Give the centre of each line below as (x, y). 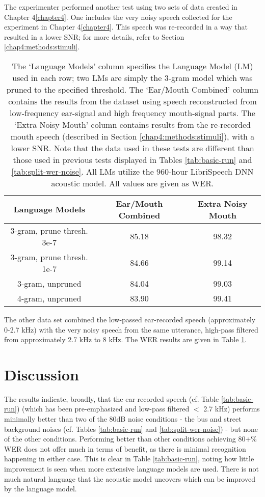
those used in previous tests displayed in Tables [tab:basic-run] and (132, 159)
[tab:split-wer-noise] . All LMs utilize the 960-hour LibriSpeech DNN (132, 171)
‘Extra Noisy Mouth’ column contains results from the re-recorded (132, 124)
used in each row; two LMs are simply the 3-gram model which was (132, 77)
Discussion (42, 374)
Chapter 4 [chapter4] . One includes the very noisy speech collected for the (118, 17)
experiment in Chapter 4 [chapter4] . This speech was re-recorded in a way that (126, 27)
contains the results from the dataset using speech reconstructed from (132, 101)
